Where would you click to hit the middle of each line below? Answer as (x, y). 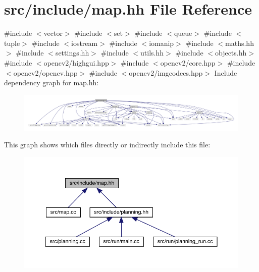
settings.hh (72, 53)
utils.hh (152, 53)
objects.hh (231, 53)
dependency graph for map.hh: (51, 83)
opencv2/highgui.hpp (76, 62)
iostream (85, 43)
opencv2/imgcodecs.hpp (166, 72)
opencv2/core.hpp (188, 62)
